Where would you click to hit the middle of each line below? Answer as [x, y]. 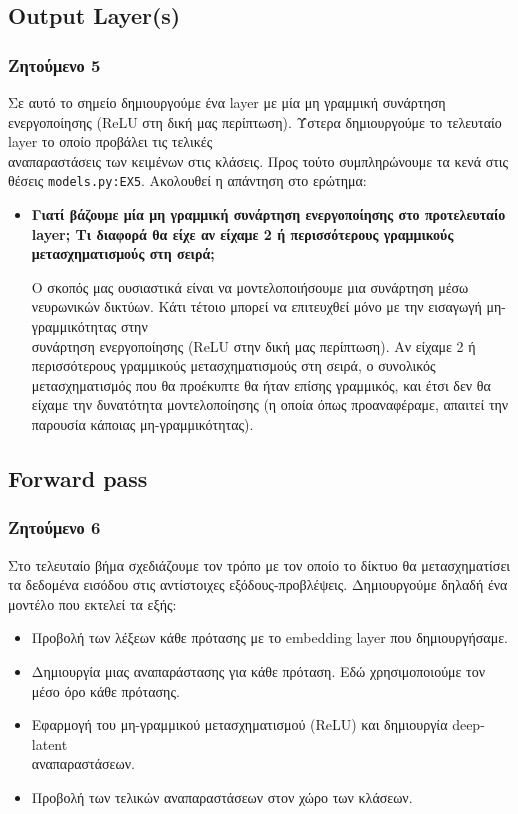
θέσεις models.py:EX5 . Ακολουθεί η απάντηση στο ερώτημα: [187, 180]
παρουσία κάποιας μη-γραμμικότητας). [142, 423]
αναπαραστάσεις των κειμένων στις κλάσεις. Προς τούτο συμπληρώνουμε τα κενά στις [258, 160]
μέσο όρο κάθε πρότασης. [105, 690]
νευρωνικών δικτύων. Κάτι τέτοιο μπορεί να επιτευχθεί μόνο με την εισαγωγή [256, 306]
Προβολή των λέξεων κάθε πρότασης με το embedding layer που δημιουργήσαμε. [269, 637]
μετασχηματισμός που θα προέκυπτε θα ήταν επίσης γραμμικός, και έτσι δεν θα [261, 384]
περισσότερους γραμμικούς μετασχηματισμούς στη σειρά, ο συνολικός [233, 365]
